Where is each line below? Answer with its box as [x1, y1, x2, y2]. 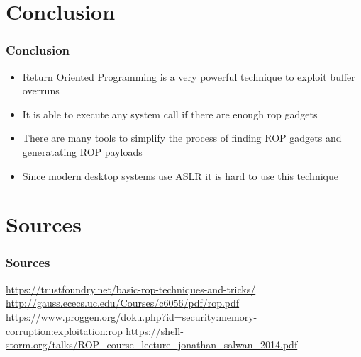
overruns [22, 83, 60, 98]
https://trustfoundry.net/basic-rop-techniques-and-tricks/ [6, 281, 256, 296]
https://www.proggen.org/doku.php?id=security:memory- [6, 309, 257, 324]
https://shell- [126, 323, 184, 338]
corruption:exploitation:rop [6, 323, 123, 338]
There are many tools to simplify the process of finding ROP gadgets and [22, 130, 342, 145]
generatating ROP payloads [22, 144, 143, 159]
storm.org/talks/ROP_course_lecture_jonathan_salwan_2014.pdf [6, 337, 298, 352]
